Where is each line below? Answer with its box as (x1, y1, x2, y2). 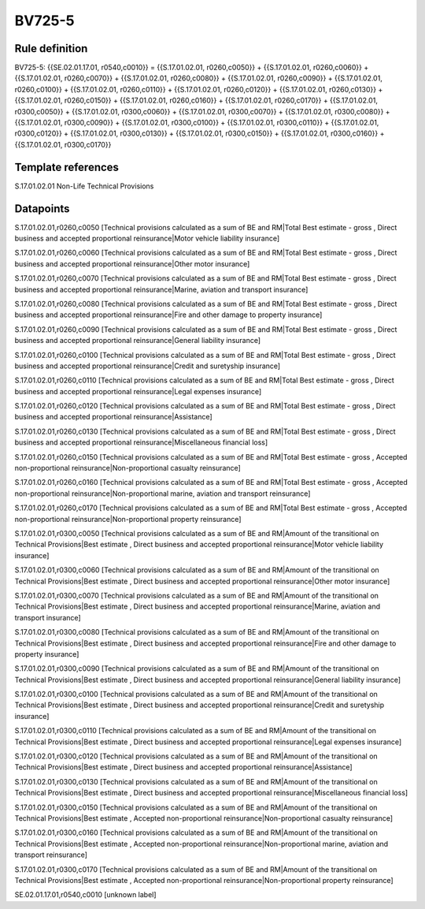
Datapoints (14, 202, 70, 215)
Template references (14, 160, 120, 173)
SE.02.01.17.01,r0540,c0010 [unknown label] (14, 890, 157, 900)
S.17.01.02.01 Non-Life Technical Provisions (14, 181, 154, 191)
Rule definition (14, 42, 88, 55)
